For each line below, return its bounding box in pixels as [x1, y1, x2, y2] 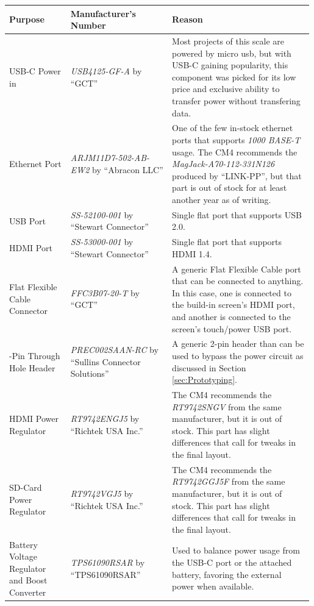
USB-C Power [9, 64, 61, 77]
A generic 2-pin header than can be [172, 337, 304, 350]
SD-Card [9, 481, 42, 494]
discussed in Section [172, 361, 246, 374]
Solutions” [70, 367, 109, 380]
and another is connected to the [172, 310, 291, 323]
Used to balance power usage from [172, 544, 300, 557]
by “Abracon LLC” [92, 163, 163, 176]
